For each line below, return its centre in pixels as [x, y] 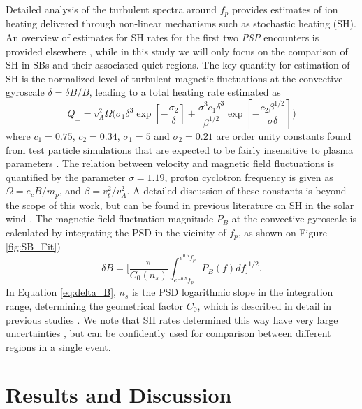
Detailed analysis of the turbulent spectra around [111, 9]
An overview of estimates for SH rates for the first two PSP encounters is [162, 37]
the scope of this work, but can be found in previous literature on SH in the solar [180, 204]
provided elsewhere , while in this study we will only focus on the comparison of [177, 51]
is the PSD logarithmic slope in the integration [233, 292]
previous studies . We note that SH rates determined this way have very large [172, 319]
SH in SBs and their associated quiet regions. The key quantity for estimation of [178, 65]
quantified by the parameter [66, 177]
